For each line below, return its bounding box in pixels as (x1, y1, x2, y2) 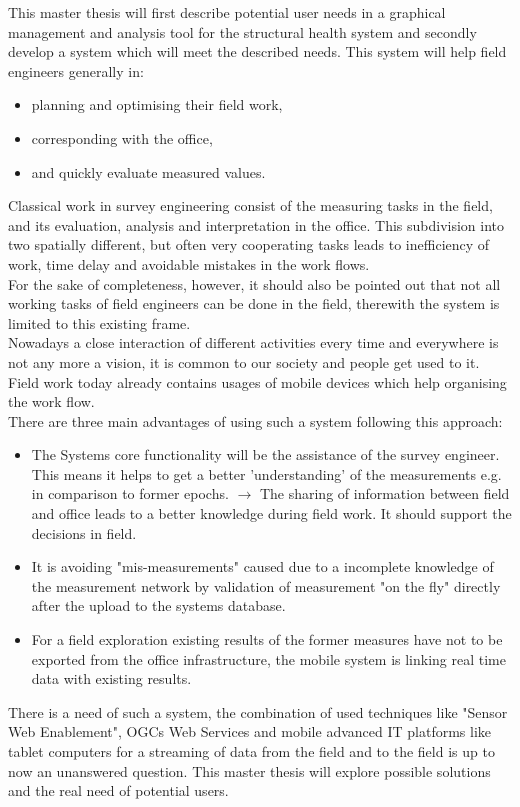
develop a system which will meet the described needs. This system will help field (8, 41, 507, 62)
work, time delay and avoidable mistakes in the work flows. (8, 253, 370, 274)
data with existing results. (31, 668, 192, 689)
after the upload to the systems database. (31, 595, 286, 616)
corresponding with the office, (31, 127, 213, 148)
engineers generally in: (8, 60, 144, 81)
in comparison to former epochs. (31, 483, 229, 504)
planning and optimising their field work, (31, 94, 283, 115)
